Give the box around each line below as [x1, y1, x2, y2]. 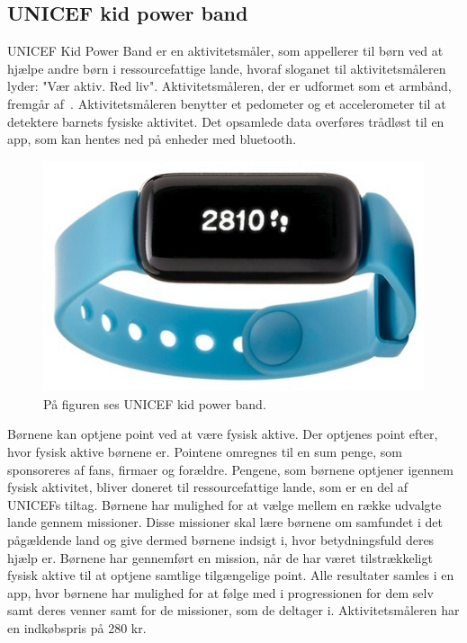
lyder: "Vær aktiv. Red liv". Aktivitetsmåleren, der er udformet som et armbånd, [7, 76, 452, 95]
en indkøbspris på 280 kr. [7, 618, 147, 637]
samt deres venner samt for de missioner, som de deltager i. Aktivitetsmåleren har [7, 601, 460, 620]
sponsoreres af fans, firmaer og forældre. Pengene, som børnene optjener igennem [7, 460, 454, 478]
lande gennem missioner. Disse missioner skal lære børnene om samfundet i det [7, 513, 443, 531]
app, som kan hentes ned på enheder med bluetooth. [7, 129, 297, 148]
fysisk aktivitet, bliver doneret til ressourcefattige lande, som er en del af [7, 478, 409, 496]
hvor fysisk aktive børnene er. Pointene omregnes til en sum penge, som [7, 442, 402, 461]
